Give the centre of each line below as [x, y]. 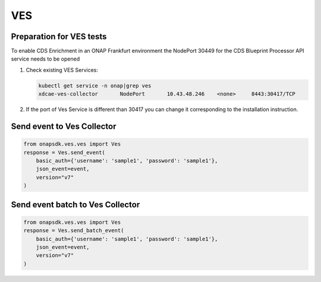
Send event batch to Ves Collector [75, 205]
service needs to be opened [45, 59]
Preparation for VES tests [59, 37]
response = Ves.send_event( [64, 152]
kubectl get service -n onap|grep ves [95, 85]
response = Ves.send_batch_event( [74, 231]
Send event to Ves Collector [64, 127]
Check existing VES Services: [62, 70]
